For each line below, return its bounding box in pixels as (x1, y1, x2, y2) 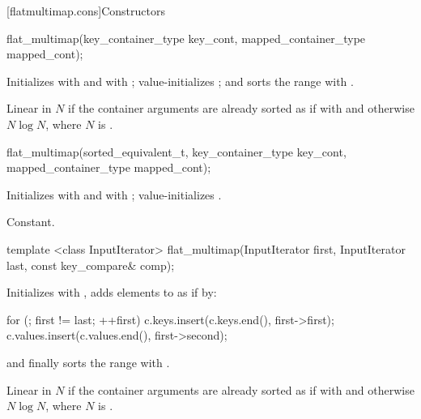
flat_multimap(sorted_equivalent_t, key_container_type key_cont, (6, 143, 347, 160)
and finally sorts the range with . (6, 353, 170, 370)
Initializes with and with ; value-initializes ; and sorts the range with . (6, 72, 354, 89)
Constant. (6, 213, 55, 230)
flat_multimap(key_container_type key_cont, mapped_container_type (6, 29, 366, 46)
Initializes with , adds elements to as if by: (6, 284, 217, 301)
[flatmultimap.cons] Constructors (6, 2, 165, 19)
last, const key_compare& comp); (6, 256, 175, 273)
